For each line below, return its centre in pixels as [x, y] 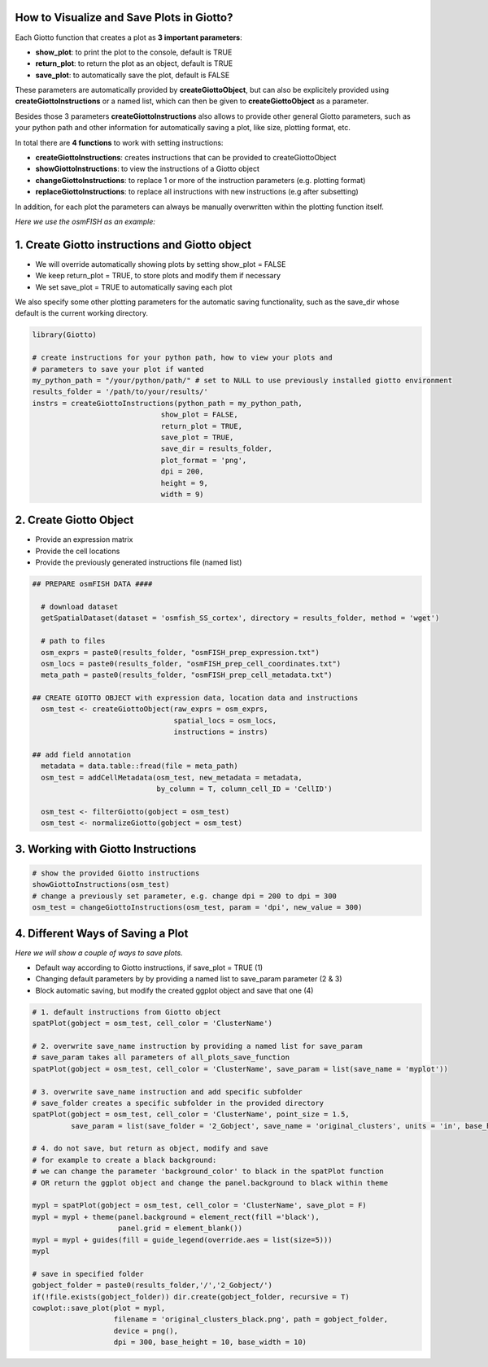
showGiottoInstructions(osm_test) [101, 884]
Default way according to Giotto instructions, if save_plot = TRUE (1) [149, 967]
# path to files [73, 641]
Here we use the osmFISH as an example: [85, 221]
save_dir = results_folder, [216, 449]
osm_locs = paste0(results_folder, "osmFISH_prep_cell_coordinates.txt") [191, 664]
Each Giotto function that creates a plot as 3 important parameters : [129, 37]
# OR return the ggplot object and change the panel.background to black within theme [210, 1183]
